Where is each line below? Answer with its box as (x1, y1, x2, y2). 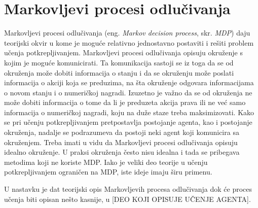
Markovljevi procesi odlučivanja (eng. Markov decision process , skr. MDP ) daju (4, 27, 250, 38)
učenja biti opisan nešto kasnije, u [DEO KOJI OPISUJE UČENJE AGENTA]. (4, 193, 251, 204)
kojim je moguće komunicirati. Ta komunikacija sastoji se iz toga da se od (4, 57, 234, 67)
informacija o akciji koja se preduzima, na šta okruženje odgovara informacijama (4, 77, 254, 88)
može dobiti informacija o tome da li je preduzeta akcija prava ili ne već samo (4, 97, 246, 108)
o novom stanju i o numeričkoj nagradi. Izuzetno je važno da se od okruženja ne (4, 87, 252, 97)
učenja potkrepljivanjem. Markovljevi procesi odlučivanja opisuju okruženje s (4, 47, 243, 58)
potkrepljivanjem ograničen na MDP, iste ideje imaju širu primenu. (4, 166, 212, 177)
